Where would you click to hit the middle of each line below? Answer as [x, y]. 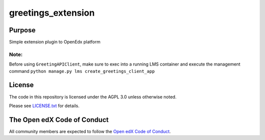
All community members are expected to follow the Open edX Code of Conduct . [90, 131]
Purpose [22, 30]
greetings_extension [52, 13]
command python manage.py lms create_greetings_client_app [82, 71]
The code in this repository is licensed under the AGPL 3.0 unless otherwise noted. [93, 97]
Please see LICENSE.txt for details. [44, 106]
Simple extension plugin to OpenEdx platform [55, 42]
